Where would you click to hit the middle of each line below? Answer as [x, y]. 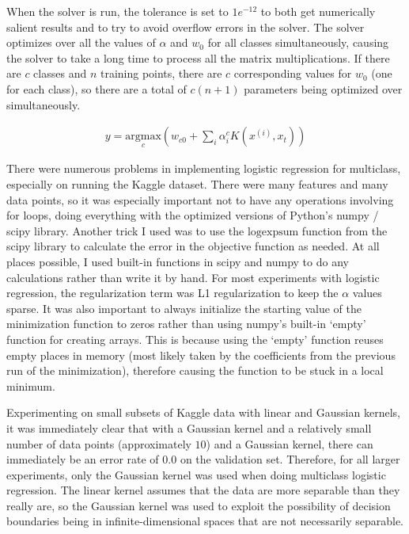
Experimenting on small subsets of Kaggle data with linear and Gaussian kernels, [203, 412]
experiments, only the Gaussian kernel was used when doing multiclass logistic [196, 474]
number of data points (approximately [99, 443]
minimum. [31, 385]
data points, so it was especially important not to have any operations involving [200, 199]
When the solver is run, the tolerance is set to [117, 11]
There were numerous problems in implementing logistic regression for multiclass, [204, 168]
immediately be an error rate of [83, 459]
